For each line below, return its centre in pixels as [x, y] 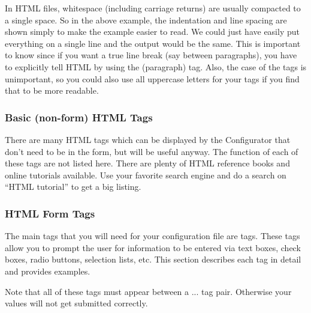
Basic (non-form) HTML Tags [79, 117]
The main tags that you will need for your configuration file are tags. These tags [153, 236]
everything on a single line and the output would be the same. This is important [153, 43]
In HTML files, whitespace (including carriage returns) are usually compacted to [153, 8]
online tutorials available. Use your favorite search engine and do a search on [146, 175]
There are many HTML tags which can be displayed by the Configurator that [148, 139]
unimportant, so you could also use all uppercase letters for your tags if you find [152, 78]
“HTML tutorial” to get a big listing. [73, 187]
